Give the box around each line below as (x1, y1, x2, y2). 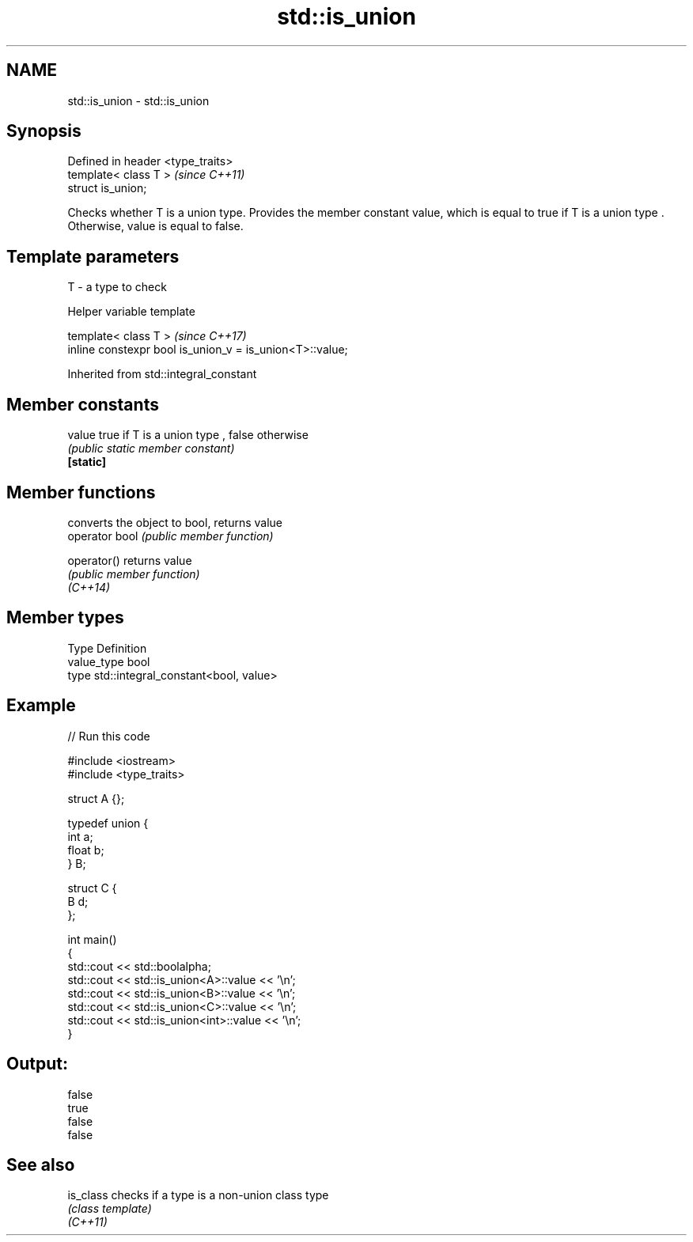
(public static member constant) (67, 441, 235, 456)
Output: (6, 1054, 68, 1074)
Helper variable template (67, 305, 195, 319)
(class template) (67, 1202, 152, 1216)
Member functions (6, 482, 156, 502)
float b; (67, 843, 104, 857)
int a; (67, 829, 93, 843)
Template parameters (6, 246, 180, 267)
